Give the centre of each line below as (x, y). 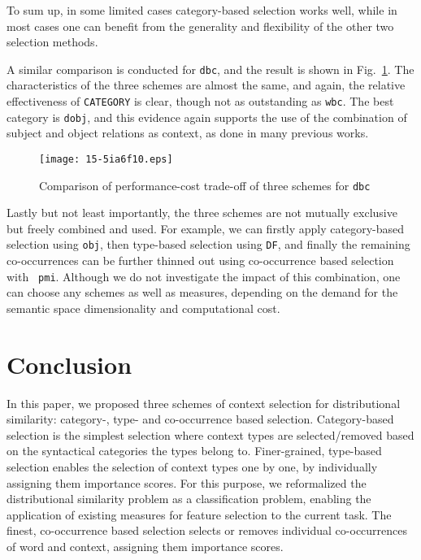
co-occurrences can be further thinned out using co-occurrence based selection (200, 260)
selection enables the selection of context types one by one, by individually (192, 467)
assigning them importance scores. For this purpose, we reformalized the (187, 482)
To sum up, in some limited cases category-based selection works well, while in (202, 10)
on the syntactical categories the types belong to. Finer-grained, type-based (194, 451)
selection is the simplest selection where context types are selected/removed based (210, 434)
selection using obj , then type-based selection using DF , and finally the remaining (208, 244)
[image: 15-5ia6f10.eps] (106, 159)
